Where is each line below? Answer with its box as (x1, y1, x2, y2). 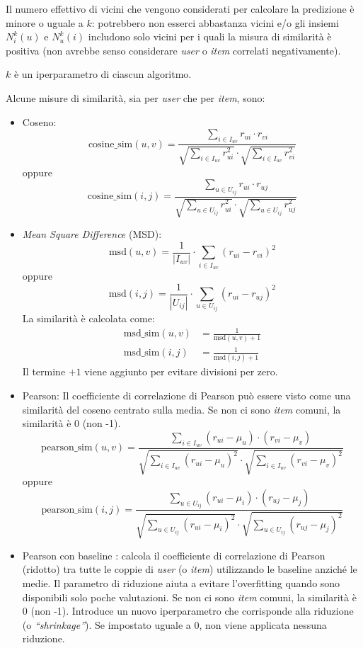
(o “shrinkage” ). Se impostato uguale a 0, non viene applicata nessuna (22, 617, 327, 632)
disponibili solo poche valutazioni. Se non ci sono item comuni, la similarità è (22, 589, 357, 604)
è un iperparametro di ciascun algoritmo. (13, 67, 192, 81)
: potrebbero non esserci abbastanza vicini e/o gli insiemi (91, 15, 339, 30)
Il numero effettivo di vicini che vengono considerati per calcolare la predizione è (6, 1, 355, 16)
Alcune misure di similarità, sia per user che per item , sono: (6, 90, 265, 105)
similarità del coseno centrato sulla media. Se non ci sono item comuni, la (22, 402, 341, 416)
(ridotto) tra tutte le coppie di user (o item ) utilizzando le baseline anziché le (22, 562, 357, 576)
